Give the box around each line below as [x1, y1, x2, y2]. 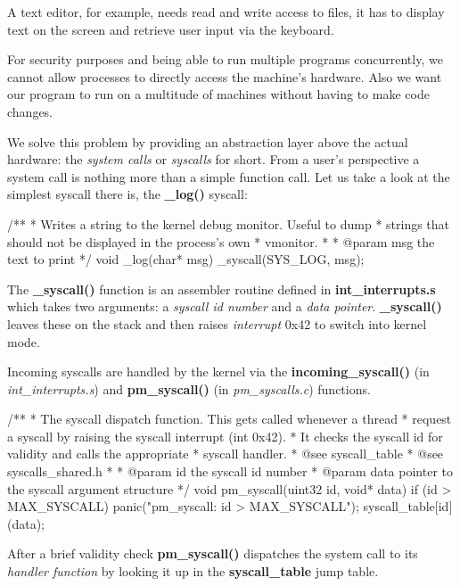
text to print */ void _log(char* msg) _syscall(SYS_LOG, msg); [7, 250, 365, 268]
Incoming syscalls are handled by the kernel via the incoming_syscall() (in [7, 362, 430, 381]
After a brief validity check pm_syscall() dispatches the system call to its [7, 544, 418, 563]
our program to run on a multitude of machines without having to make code [7, 85, 430, 103]
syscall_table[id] [363, 497, 453, 516]
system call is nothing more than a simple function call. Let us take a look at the [7, 167, 450, 186]
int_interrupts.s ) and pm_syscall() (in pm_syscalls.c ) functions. [7, 379, 371, 398]
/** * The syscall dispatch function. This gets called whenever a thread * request [7, 409, 452, 428]
